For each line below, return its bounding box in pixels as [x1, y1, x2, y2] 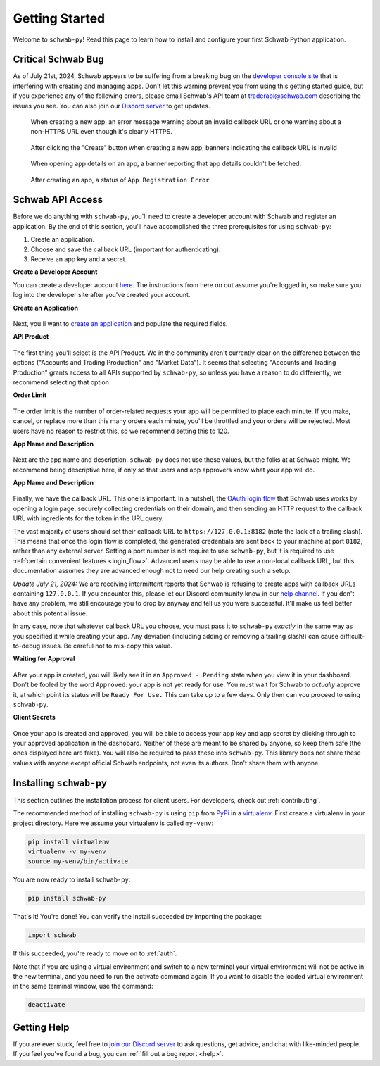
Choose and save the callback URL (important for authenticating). [30, 245, 221, 253]
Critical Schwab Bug [13, 54, 105, 65]
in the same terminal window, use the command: [13, 982, 153, 991]
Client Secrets [13, 713, 56, 722]
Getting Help [13, 1021, 70, 1033]
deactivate [27, 1001, 65, 1009]
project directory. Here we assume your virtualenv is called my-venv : [13, 819, 214, 827]
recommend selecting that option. [13, 377, 111, 387]
